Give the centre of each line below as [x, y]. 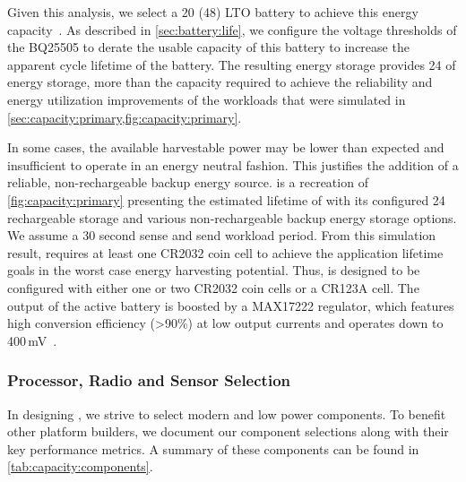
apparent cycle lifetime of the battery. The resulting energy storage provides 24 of [232, 64]
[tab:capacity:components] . [80, 466]
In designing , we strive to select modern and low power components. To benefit [227, 413]
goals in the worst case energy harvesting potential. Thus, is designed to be [214, 270]
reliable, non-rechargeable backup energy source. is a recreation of [188, 182]
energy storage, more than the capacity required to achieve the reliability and [220, 82]
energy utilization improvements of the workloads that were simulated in [207, 99]
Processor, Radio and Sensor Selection [149, 380]
